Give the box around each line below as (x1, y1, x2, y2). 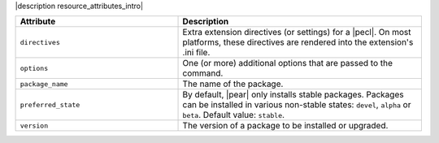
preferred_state (20, 100, 80, 109)
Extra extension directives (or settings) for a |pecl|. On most (182, 27, 411, 38)
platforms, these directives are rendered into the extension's (182, 37, 414, 48)
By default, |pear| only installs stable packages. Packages (182, 89, 404, 101)
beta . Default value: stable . (182, 110, 285, 121)
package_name (20, 80, 68, 89)
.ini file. (182, 47, 211, 58)
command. (182, 67, 224, 79)
